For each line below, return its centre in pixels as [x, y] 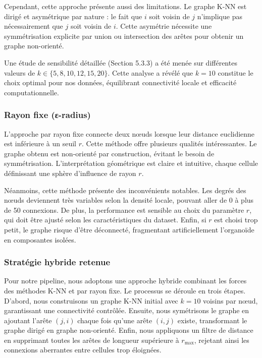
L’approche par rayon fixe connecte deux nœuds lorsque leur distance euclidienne [129, 133]
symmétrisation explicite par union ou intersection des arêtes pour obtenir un [124, 36]
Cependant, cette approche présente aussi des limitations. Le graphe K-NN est [125, 6]
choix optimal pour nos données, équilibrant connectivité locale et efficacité [120, 82]
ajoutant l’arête [28, 320]
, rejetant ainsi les [222, 340]
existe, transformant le [212, 320]
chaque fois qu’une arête [115, 320]
